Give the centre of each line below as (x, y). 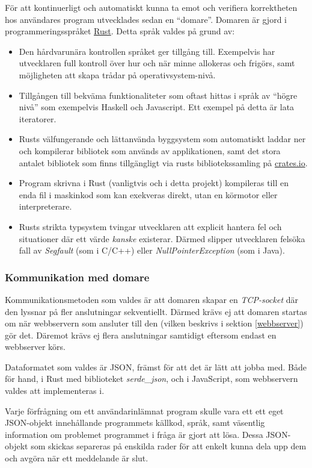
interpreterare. (45, 206)
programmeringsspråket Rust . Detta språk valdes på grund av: (120, 31)
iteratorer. (38, 118)
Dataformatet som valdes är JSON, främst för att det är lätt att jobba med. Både (156, 367)
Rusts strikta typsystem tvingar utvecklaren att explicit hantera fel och (150, 226)
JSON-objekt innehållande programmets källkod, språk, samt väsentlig (135, 423)
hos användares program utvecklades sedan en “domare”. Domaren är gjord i (146, 19)
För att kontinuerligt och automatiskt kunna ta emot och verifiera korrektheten (151, 7)
